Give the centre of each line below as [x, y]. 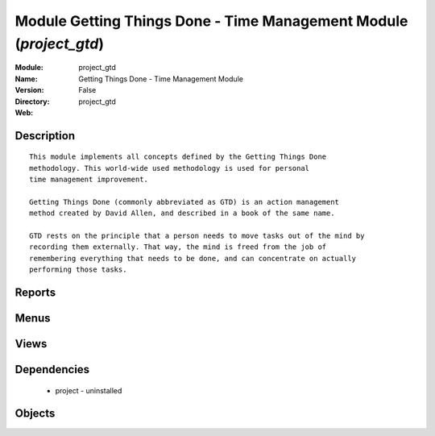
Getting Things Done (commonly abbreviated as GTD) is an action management [184, 202]
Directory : [32, 102]
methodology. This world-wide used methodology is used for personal [170, 168]
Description [45, 136]
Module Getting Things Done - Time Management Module [211, 21]
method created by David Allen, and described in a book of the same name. [182, 213]
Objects [35, 414]
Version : [29, 90]
